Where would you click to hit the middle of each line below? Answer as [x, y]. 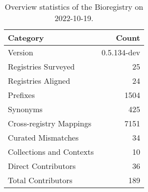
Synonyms [25, 109]
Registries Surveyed [41, 66]
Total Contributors [40, 180]
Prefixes [22, 95]
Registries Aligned [39, 81]
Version [21, 52]
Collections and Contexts [51, 152]
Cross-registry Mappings [50, 123]
